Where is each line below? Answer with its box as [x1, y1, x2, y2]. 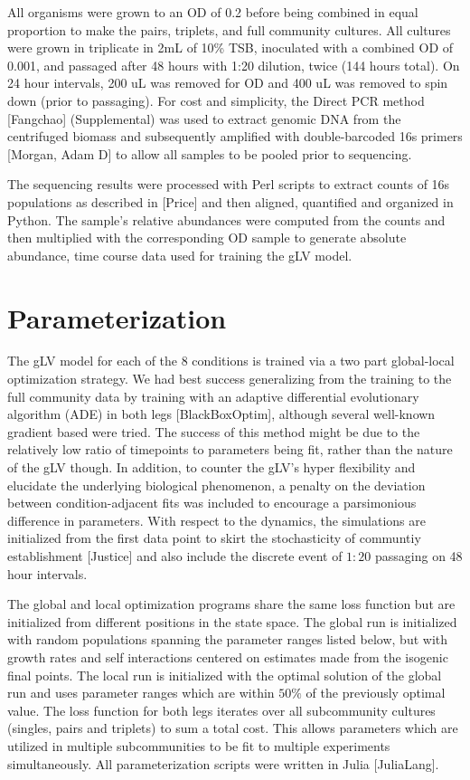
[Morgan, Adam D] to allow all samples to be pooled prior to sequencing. [7, 144, 412, 163]
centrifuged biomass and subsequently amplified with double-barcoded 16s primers [7, 127, 463, 146]
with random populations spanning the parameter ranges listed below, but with [7, 630, 448, 649]
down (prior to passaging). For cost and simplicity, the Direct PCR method [7, 90, 425, 109]
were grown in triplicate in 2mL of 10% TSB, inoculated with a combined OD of [7, 38, 454, 57]
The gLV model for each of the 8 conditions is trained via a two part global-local [7, 351, 455, 370]
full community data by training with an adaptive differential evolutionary [7, 386, 419, 405]
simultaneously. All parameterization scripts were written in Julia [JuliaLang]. [7, 754, 439, 773]
